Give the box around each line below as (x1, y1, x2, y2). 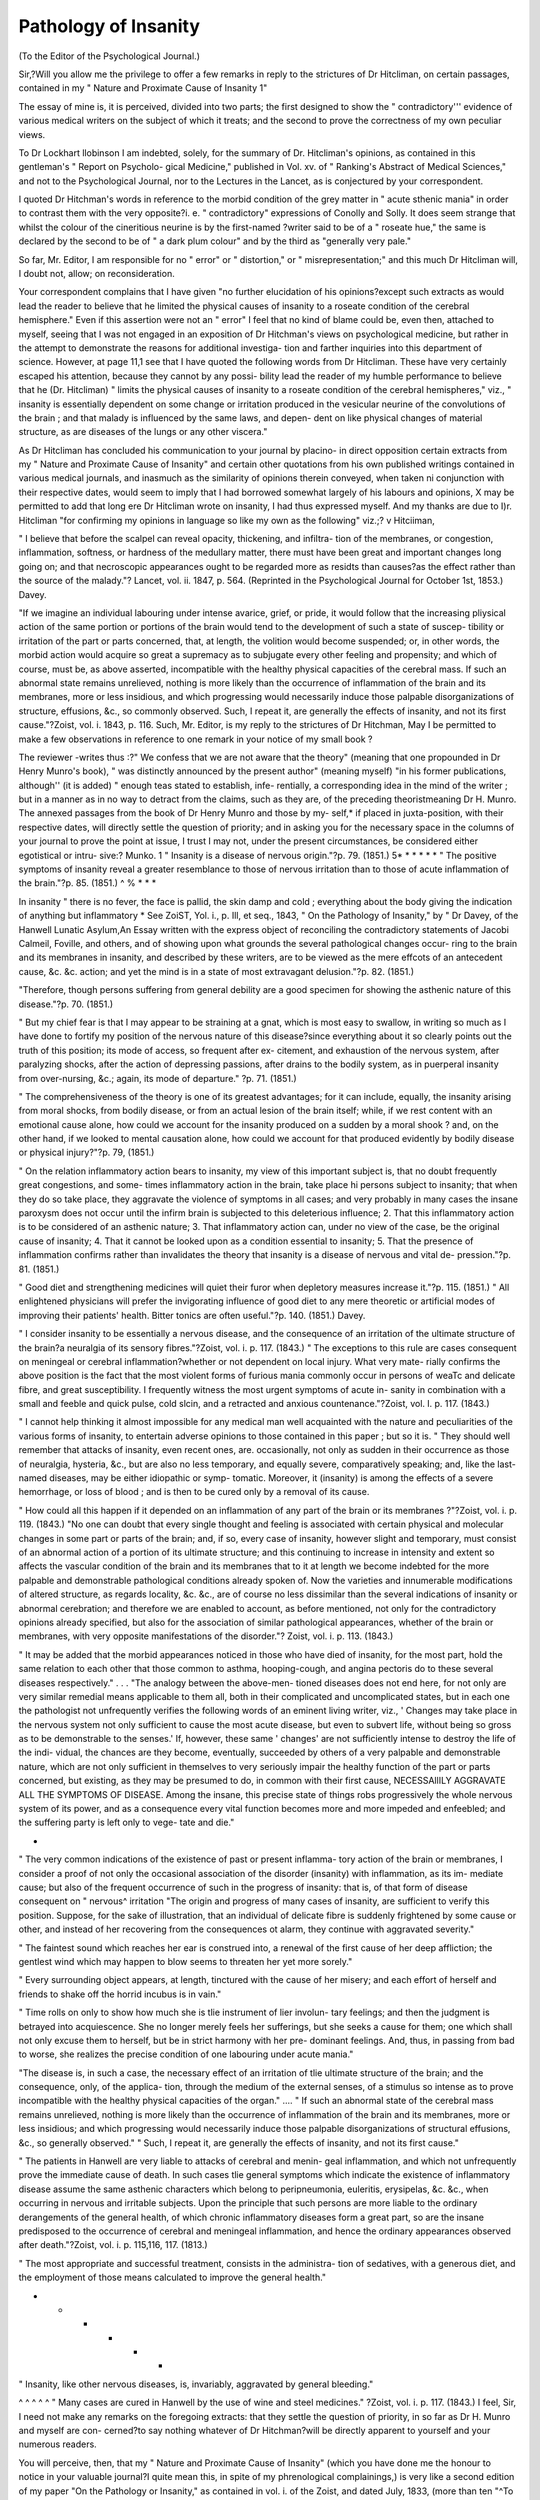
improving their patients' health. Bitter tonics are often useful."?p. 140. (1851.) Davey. (18, 1309, 366, 1321)
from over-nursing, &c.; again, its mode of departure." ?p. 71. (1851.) (18, 1072, 297, 1084)
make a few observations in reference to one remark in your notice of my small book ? (18, 733, 373, 745)
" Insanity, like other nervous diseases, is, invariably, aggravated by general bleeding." (18, 2378, 374, 2390)
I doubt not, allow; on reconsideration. (18, 268, 175, 280)
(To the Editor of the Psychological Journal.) (18, 50, 200, 62)
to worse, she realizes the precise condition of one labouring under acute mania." (18, 2048, 354, 2060)
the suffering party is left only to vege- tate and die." (18, 1816, 235, 1829)
